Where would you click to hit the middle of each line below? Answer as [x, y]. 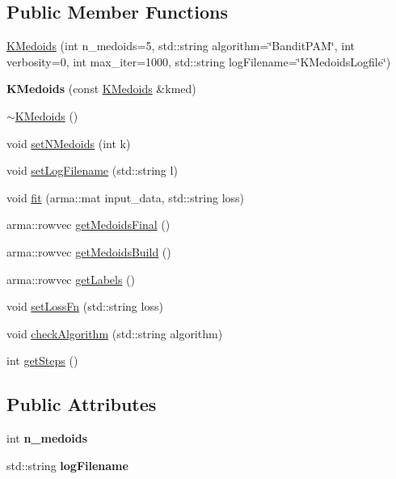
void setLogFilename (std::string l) [92, 170]
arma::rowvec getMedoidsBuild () [89, 251]
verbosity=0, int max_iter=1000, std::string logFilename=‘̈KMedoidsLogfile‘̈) [199, 61]
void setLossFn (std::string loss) [85, 306]
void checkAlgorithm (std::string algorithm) [115, 333]
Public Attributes [82, 404]
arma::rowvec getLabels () [71, 279]
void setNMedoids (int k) [69, 143]
